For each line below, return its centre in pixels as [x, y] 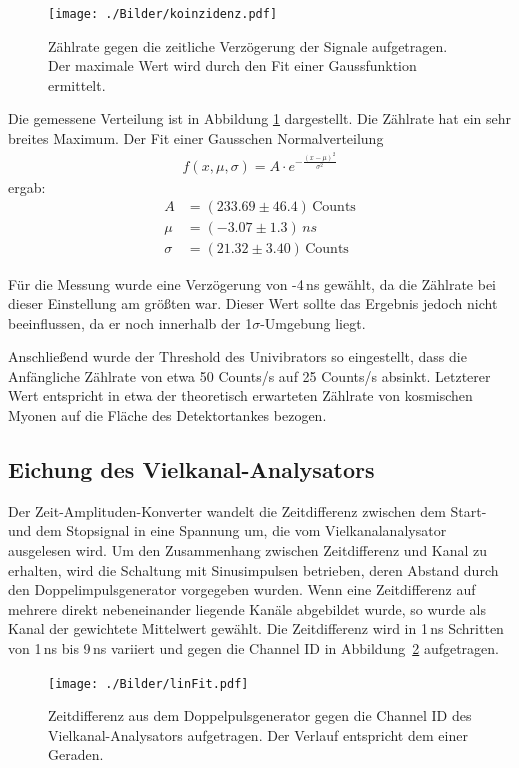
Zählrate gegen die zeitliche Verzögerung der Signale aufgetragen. [248, 45]
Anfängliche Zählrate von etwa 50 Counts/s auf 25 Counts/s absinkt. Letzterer [249, 375]
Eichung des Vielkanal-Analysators [191, 469]
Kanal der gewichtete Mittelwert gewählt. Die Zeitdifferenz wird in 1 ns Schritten [256, 628]
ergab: [27, 186]
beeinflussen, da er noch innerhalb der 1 [130, 322]
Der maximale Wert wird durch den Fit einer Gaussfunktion [232, 65]
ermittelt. [77, 84]
